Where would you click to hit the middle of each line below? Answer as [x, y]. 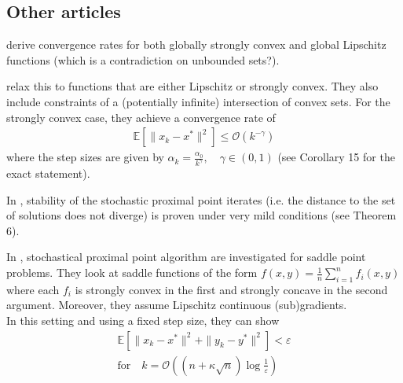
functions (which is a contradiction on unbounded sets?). [143, 59]
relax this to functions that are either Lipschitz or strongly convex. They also [192, 86]
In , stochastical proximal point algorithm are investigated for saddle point [186, 257]
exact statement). [48, 173]
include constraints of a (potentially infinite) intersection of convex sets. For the [198, 101]
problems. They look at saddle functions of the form [132, 273]
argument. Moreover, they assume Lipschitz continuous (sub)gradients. [177, 305]
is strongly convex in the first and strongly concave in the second [231, 289]
